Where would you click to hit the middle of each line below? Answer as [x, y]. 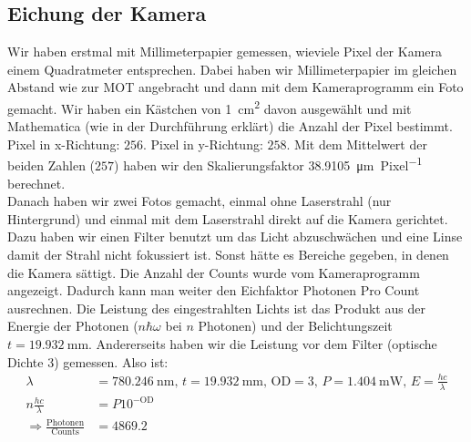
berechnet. [36, 183]
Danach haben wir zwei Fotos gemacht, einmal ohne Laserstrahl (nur [200, 201]
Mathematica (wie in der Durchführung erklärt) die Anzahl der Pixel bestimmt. [230, 126]
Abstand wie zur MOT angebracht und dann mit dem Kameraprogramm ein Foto [235, 87]
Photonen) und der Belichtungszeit [295, 326]
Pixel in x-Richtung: [64, 144]
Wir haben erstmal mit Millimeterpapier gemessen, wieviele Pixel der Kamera [225, 51]
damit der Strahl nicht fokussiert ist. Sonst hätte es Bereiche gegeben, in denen [228, 255]
